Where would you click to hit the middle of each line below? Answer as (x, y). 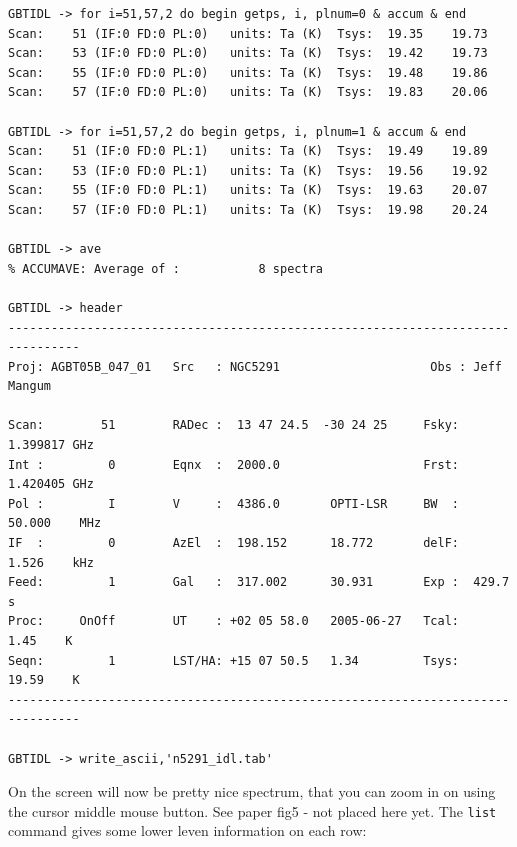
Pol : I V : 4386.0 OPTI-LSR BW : (234, 503)
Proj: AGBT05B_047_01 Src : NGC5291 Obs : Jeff (255, 366)
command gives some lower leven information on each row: (187, 830)
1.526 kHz (51, 562)
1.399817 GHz (51, 445)
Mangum (29, 386)
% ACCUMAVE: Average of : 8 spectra (165, 268)
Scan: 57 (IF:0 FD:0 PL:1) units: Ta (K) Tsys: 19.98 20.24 (248, 209)
